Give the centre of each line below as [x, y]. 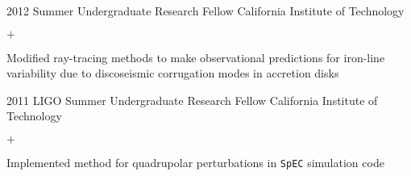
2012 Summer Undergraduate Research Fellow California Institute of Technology [205, 10]
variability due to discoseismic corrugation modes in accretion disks [173, 73]
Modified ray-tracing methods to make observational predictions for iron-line [196, 57]
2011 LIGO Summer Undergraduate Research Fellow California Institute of [192, 100]
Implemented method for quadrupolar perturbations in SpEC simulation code [195, 162]
